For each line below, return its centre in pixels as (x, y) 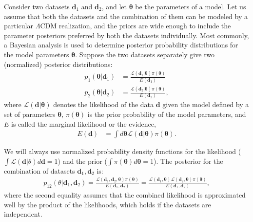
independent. (23, 214)
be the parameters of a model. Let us (191, 6)
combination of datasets (39, 170)
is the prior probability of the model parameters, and (167, 114)
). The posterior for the (188, 161)
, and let (114, 6)
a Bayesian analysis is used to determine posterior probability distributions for (121, 45)
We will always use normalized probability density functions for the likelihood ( (123, 151)
